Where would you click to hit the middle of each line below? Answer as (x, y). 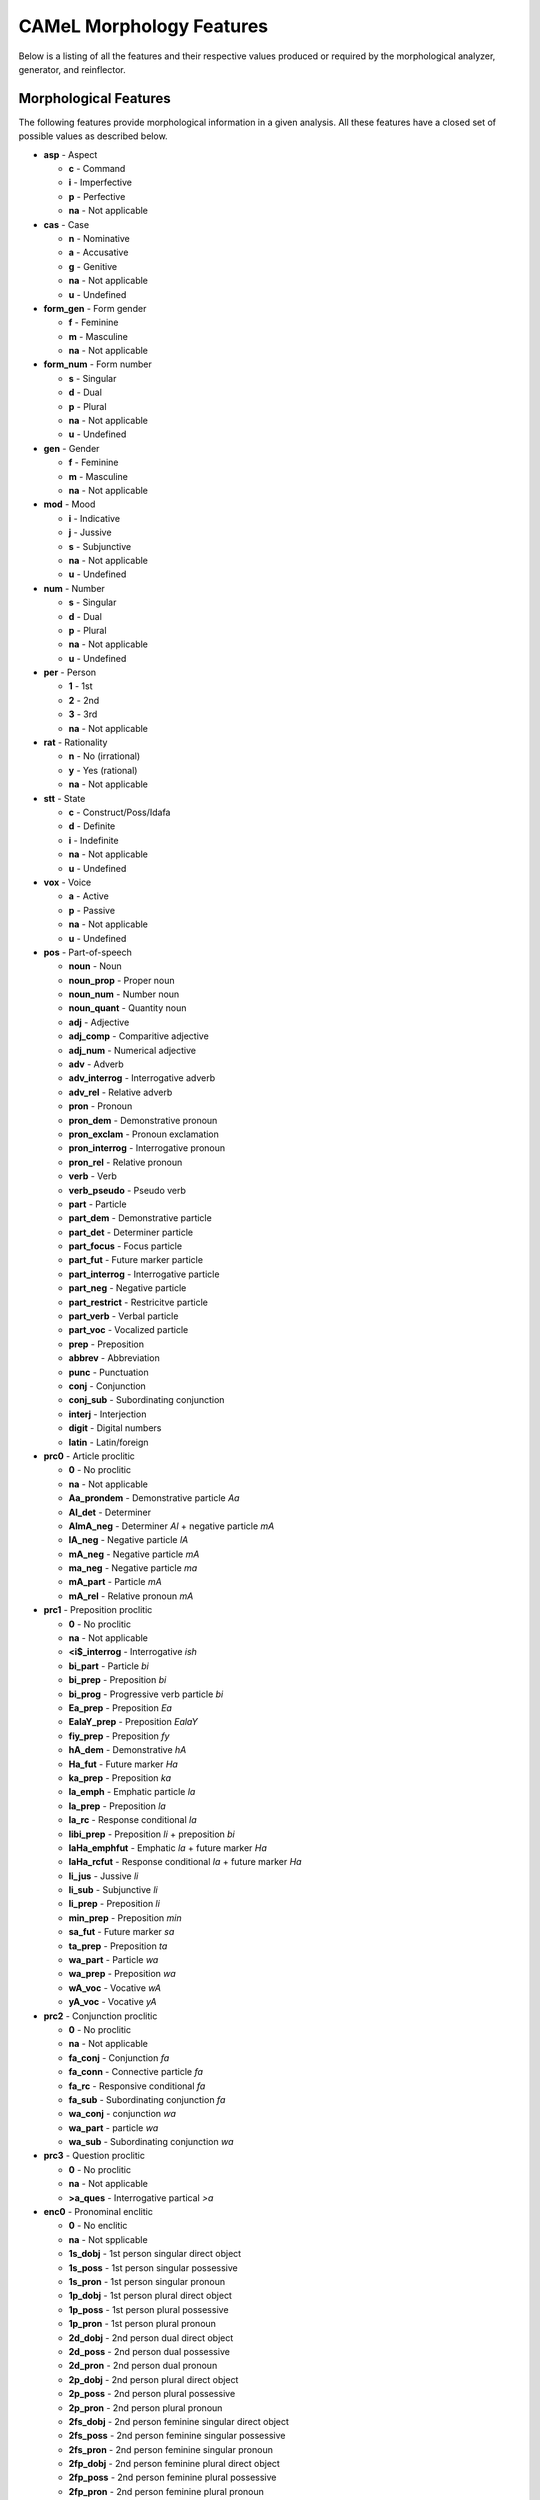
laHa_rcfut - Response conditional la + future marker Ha (185, 1862)
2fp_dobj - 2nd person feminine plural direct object (174, 2464)
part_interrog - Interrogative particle (144, 1274)
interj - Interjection (107, 1414)
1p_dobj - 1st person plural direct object (150, 2296)
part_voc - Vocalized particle (128, 1330)
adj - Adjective (99, 1022)
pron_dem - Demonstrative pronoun (143, 1120)
